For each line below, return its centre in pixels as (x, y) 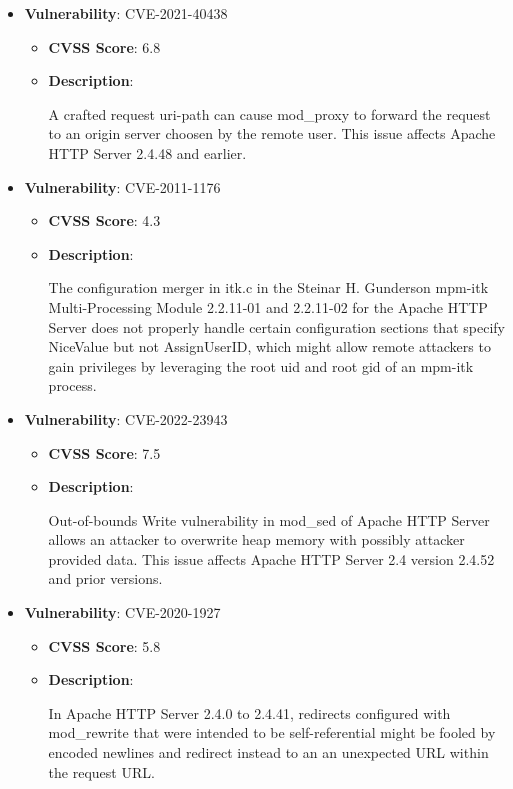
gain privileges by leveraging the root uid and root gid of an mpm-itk (261, 365)
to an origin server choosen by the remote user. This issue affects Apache (272, 133)
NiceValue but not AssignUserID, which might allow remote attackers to (269, 346)
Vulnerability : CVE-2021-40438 (126, 13)
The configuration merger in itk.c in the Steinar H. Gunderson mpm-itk (268, 287)
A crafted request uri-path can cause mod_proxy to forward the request (269, 113)
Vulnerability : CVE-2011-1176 (122, 186)
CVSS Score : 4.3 (104, 220)
